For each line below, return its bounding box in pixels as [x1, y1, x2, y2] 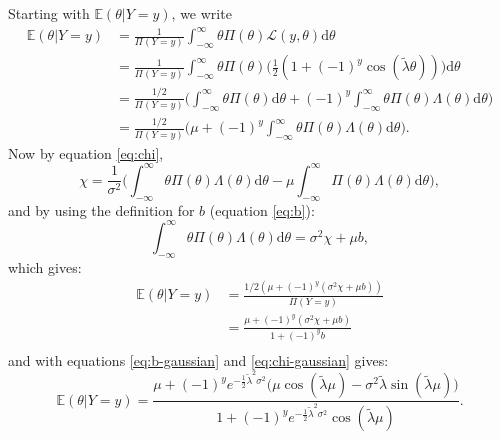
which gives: [8, 256, 82, 277]
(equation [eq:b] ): [209, 199, 315, 220]
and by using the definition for [8, 199, 195, 220]
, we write [171, 3, 232, 23]
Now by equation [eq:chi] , [8, 142, 164, 163]
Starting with [8, 3, 90, 23]
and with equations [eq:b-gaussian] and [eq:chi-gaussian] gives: [8, 349, 389, 370]
